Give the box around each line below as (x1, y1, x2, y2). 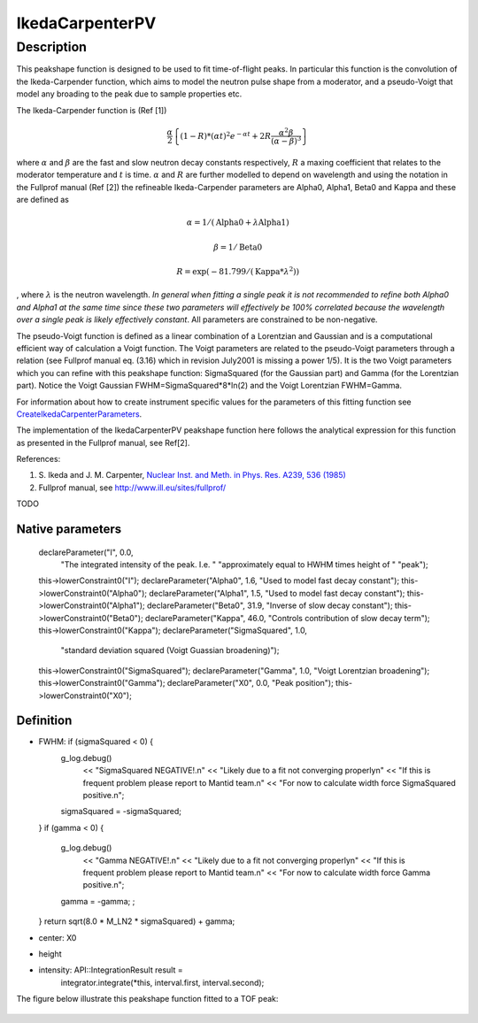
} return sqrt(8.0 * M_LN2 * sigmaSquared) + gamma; (38, 916, 235, 927)
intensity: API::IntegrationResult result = (38, 965, 183, 975)
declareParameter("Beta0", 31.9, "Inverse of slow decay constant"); (146, 600, 393, 611)
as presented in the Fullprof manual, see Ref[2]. (16, 437, 190, 448)
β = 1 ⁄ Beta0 (213, 242, 263, 252)
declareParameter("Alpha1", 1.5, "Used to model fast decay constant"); (149, 588, 405, 598)
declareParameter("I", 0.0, (38, 547, 134, 558)
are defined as (16, 195, 70, 205)
